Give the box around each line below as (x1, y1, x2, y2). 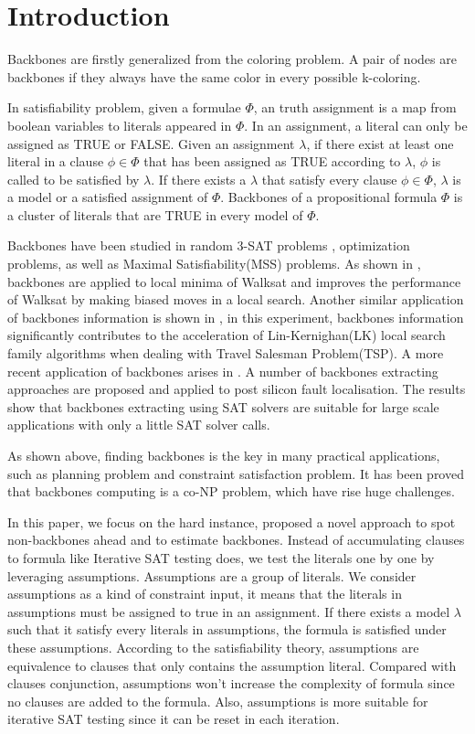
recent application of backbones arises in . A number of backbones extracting (7, 361, 438, 380)
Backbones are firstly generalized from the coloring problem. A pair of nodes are (7, 49, 457, 69)
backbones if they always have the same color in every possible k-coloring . (7, 67, 421, 86)
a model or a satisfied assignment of (7, 187, 208, 207)
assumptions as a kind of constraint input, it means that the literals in (7, 584, 402, 603)
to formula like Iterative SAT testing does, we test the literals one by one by (7, 548, 435, 567)
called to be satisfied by (7, 169, 140, 188)
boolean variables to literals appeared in (7, 115, 232, 134)
